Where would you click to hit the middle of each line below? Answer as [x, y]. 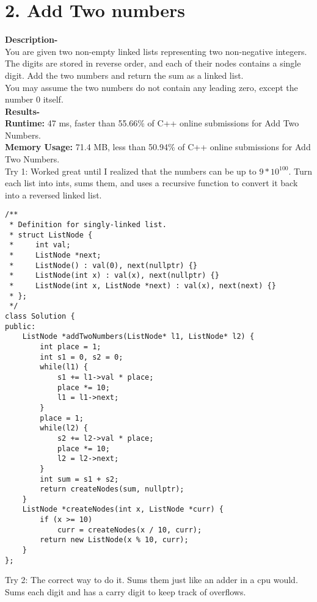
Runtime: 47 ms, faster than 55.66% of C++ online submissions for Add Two [152, 123]
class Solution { [40, 316]
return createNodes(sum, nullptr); [112, 489]
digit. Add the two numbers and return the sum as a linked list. [124, 75]
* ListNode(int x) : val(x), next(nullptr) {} [114, 276]
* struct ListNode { [51, 235]
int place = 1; [71, 346]
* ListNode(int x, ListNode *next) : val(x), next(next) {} [143, 286]
